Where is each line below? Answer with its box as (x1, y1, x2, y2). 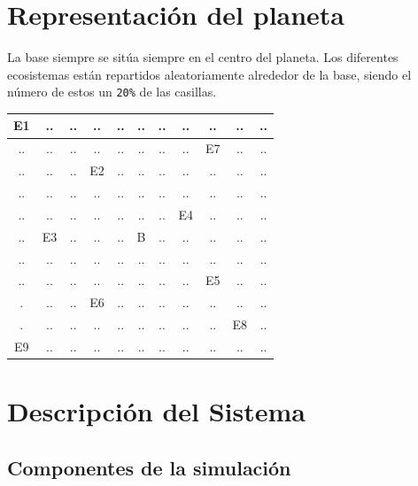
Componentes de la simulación (7, 453, 291, 481)
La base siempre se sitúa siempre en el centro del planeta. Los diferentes (7, 48, 399, 66)
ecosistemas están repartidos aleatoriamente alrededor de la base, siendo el (7, 65, 412, 83)
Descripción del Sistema (7, 393, 306, 429)
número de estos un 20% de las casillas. (7, 82, 217, 101)
